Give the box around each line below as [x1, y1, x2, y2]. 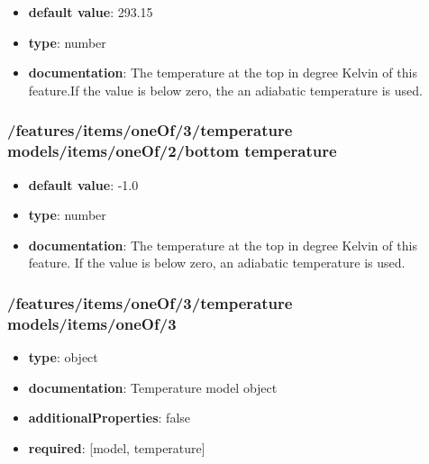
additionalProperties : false [28, 408, 191, 427]
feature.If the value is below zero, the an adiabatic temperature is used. [28, 80, 423, 99]
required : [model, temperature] [28, 438, 205, 457]
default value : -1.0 [28, 175, 139, 194]
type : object [28, 348, 98, 367]
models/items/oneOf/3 [7, 312, 177, 334]
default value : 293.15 [28, 3, 153, 21]
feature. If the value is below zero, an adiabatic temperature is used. [28, 253, 406, 272]
